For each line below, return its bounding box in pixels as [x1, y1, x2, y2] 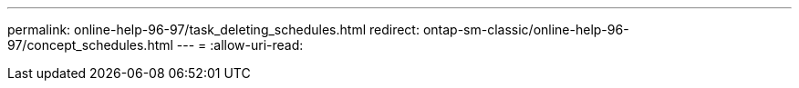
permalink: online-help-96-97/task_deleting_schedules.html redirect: [7, 22, 420, 37]
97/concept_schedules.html [7, 37, 173, 53]
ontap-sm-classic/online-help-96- [422, 22, 629, 37]
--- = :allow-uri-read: [176, 37, 304, 53]
